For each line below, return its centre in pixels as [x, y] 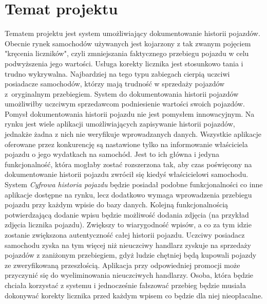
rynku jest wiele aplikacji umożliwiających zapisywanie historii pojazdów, [120, 124]
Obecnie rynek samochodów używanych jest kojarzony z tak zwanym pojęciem [128, 43]
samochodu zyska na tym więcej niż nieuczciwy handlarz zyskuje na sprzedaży [128, 245]
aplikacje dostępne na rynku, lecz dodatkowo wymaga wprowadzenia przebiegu [128, 194]
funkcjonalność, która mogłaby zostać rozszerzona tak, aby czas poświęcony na [128, 164]
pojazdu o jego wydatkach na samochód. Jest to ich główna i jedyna [112, 154]
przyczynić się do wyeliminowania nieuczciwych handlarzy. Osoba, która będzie [129, 275]
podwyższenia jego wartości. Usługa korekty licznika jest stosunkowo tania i [124, 63]
